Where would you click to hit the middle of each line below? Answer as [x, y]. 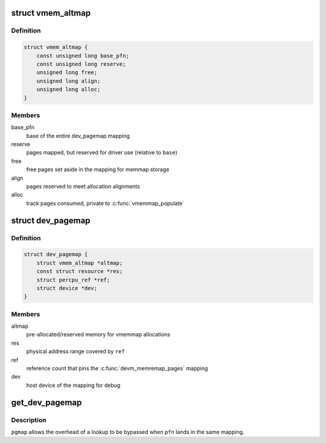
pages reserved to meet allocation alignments [83, 186]
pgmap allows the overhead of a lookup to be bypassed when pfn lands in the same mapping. [128, 432]
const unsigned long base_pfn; [83, 55]
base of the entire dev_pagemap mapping [78, 136]
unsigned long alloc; [69, 90]
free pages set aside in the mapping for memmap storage [98, 169]
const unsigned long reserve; [81, 64]
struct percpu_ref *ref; [73, 280]
